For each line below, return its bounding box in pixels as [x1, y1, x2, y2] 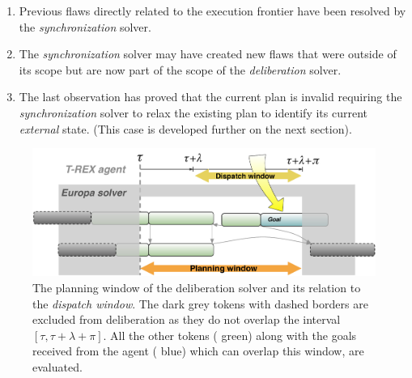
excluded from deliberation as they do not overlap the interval [32, 311, 341, 328]
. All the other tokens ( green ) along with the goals [103, 326, 357, 343]
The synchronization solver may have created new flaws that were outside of [19, 45, 397, 62]
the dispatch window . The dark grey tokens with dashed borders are [32, 295, 368, 312]
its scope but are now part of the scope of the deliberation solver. [19, 61, 342, 78]
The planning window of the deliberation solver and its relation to [32, 279, 361, 296]
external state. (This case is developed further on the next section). [19, 120, 352, 137]
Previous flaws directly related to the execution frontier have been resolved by [19, 2, 406, 19]
